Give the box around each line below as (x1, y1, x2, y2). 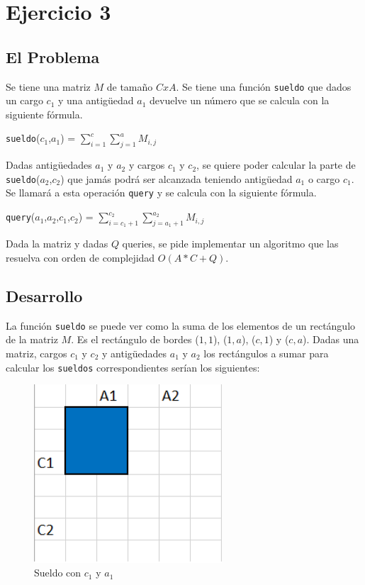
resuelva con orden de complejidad (6, 250, 155, 264)
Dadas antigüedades (6, 157, 92, 172)
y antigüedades (102, 345, 167, 360)
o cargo (308, 171, 340, 186)
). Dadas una (303, 332, 359, 347)
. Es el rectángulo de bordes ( (71, 332, 199, 347)
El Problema (6, 45, 100, 67)
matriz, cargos (6, 345, 67, 360)
